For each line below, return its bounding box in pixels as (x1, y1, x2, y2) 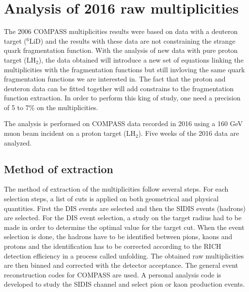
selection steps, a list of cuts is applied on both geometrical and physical (4, 194, 219, 204)
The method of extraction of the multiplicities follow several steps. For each (4, 184, 229, 194)
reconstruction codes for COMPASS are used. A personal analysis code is (4, 269, 221, 279)
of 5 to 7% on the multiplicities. (4, 102, 98, 112)
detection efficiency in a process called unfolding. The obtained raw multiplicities (4, 250, 244, 260)
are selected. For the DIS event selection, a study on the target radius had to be (4, 212, 242, 223)
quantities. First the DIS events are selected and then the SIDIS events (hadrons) (4, 203, 246, 213)
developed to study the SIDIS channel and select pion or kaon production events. (4, 279, 245, 289)
